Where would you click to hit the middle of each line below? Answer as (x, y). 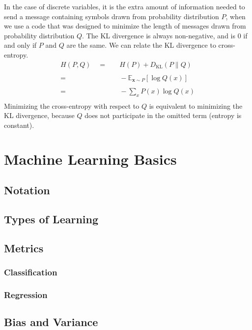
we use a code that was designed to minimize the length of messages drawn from (125, 26)
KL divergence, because (39, 115)
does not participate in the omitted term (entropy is (163, 115)
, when (236, 16)
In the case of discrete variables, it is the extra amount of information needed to (125, 6)
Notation (27, 190)
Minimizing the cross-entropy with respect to (72, 105)
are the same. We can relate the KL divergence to (141, 45)
